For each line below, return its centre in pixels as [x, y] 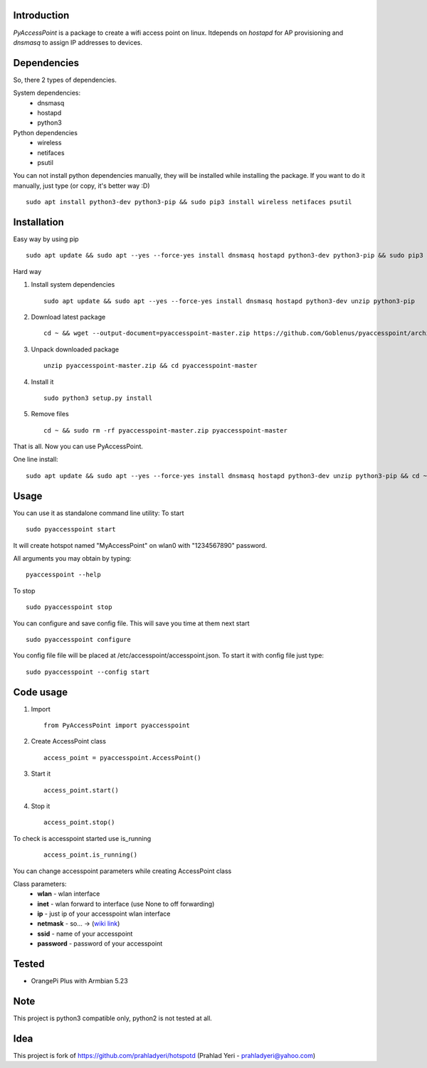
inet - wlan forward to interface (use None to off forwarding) [126, 904]
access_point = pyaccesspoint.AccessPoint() [123, 757]
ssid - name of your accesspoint [85, 934]
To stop [24, 591]
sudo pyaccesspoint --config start [88, 672]
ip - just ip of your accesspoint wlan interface [104, 914]
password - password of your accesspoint [100, 943]
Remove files [50, 414]
